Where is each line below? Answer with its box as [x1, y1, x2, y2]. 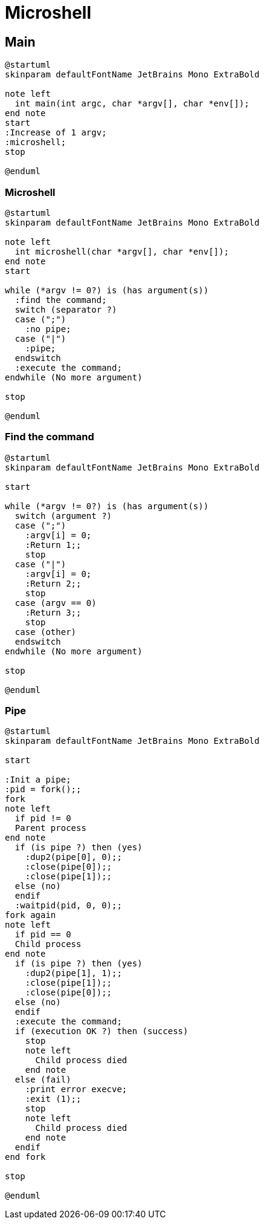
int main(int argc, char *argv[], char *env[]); [14, 99, 250, 109]
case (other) [14, 627, 77, 637]
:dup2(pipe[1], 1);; [25, 968, 122, 978]
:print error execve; [25, 1084, 127, 1095]
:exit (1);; [25, 1094, 82, 1104]
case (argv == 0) [14, 597, 97, 608]
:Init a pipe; [5, 775, 71, 785]
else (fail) [14, 1075, 71, 1085]
